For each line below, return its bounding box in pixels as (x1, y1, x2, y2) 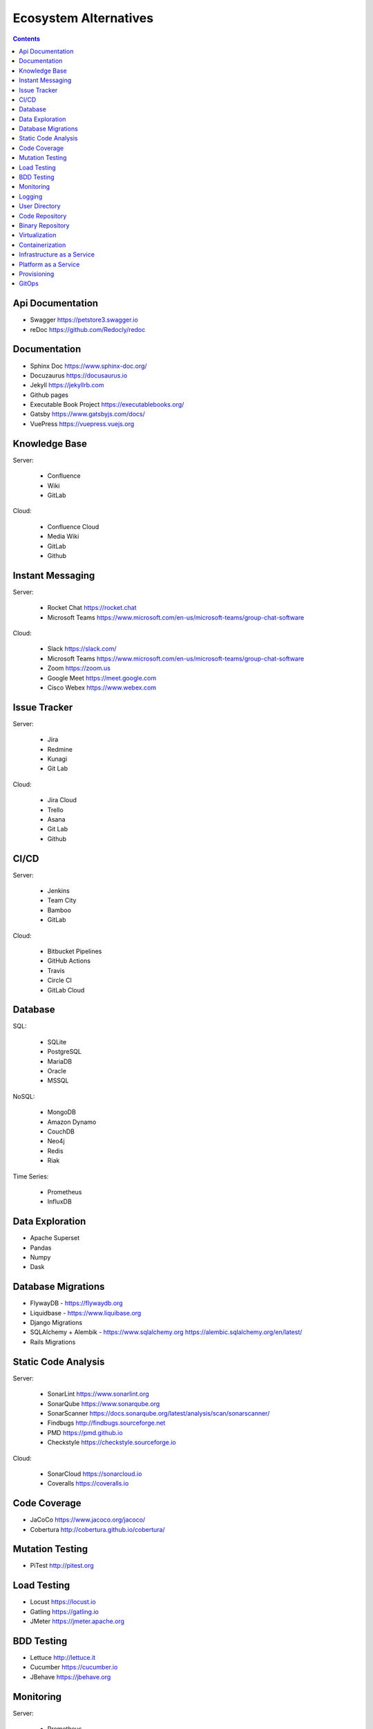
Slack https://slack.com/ (47, 645, 117, 653)
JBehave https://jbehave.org (30, 1672, 111, 1681)
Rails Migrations (30, 1338, 76, 1346)
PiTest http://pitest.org (30, 1562, 95, 1570)
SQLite (47, 1037, 67, 1046)
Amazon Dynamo (47, 1118, 97, 1126)
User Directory (19, 202, 61, 210)
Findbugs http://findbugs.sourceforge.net (47, 1418, 166, 1427)
